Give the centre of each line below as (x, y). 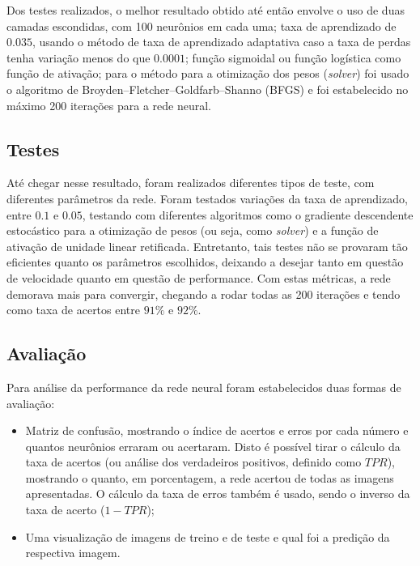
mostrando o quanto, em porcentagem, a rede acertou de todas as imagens (210, 477)
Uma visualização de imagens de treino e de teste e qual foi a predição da (208, 536)
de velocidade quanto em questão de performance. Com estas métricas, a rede (199, 277)
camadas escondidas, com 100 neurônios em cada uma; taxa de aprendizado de (202, 26)
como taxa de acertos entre (74, 310)
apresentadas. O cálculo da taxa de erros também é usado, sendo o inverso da (218, 494)
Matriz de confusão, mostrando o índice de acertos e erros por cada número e (217, 430)
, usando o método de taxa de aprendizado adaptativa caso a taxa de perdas (221, 42)
